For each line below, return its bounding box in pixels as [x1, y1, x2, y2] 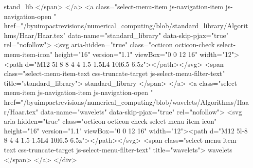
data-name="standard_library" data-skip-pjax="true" [68, 30, 229, 40]
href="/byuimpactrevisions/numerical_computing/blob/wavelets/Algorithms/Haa [4, 96, 249, 107]
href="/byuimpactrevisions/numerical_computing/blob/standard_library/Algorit [4, 20, 248, 31]
